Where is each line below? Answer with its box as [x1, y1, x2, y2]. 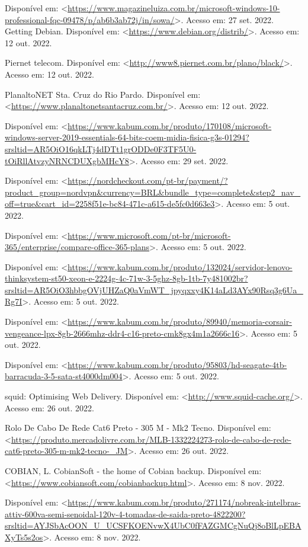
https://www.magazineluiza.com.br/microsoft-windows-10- [68, 2, 280, 14]
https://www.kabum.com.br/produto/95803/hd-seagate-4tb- [68, 358, 287, 370]
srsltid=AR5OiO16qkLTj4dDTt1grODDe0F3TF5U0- [5, 142, 197, 155]
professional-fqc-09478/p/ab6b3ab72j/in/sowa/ [5, 13, 175, 25]
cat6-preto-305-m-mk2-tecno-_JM [5, 444, 128, 457]
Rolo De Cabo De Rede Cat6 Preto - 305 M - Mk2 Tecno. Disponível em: [5, 421, 271, 434]
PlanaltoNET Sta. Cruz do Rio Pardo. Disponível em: [5, 88, 201, 100]
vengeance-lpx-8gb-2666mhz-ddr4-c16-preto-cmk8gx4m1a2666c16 [5, 327, 239, 339]
